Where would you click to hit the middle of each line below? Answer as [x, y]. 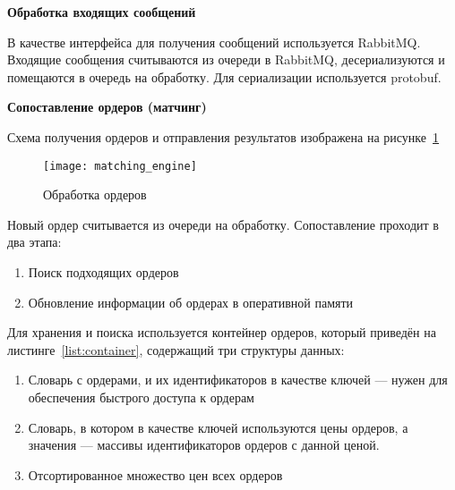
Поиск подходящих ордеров [103, 272]
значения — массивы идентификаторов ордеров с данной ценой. [204, 445]
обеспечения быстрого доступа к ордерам [141, 397]
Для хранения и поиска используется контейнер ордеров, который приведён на [222, 332]
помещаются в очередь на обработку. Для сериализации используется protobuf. [224, 76]
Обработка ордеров [95, 194]
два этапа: [34, 242]
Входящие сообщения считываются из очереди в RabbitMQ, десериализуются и [226, 59]
